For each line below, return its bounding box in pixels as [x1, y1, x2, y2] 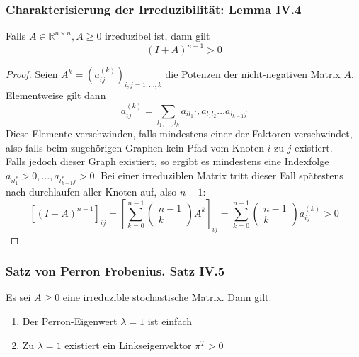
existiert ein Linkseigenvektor [64, 337, 192, 352]
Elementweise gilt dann [6, 88, 106, 103]
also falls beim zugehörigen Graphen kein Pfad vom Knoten [6, 140, 264, 154]
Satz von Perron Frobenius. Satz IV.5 [6, 262, 225, 280]
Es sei [6, 290, 31, 305]
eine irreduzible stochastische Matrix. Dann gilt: [62, 290, 272, 305]
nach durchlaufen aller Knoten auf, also [6, 184, 177, 199]
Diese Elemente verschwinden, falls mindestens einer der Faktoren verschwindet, [6, 126, 353, 141]
